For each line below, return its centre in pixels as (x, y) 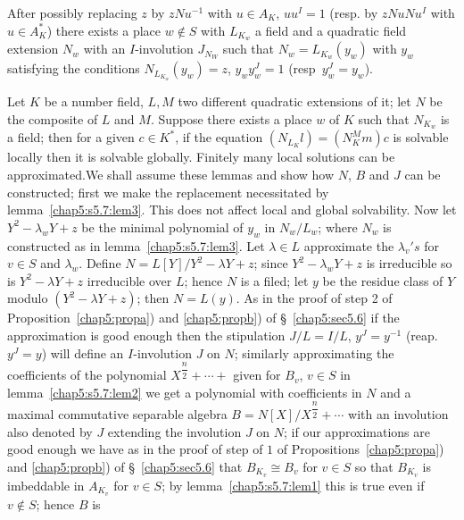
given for (257, 375)
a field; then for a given (71, 137)
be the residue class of (383, 280)
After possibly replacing (72, 13)
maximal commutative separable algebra (117, 414)
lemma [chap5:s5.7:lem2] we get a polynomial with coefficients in (185, 392)
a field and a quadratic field (331, 30)
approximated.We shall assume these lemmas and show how (171, 175)
